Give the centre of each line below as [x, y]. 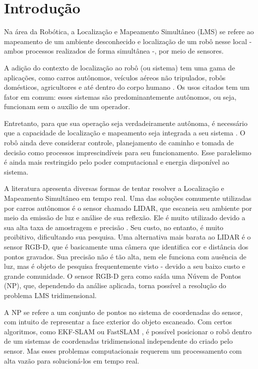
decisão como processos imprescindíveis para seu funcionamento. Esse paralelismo [128, 152]
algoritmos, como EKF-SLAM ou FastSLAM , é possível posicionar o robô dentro [128, 331]
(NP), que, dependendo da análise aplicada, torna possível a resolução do [115, 285]
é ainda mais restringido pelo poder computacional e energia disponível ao [117, 162]
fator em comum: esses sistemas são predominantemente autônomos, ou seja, [120, 96]
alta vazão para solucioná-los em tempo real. [72, 360]
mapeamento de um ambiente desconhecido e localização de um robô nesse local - [128, 41]
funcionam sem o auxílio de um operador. [67, 106]
